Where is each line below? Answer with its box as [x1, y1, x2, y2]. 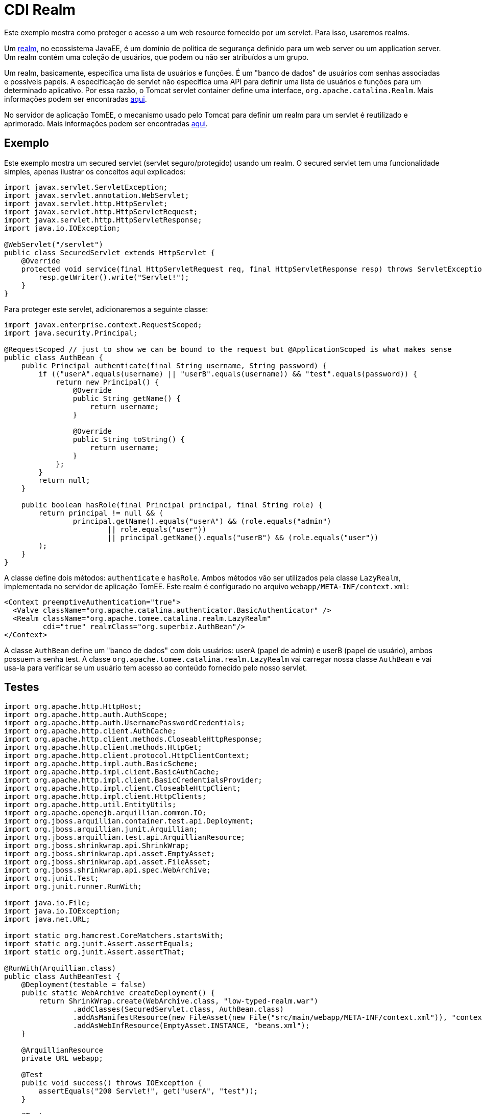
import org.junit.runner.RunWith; [4, 882, 142, 891]
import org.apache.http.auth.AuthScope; [4, 710, 168, 719]
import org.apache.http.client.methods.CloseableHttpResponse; [4, 735, 262, 744]
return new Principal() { [56, 377, 159, 386]
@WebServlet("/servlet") [4, 240, 103, 249]
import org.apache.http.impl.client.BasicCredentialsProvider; [4, 776, 262, 785]
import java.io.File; [4, 899, 90, 907]
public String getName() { [73, 394, 181, 403]
